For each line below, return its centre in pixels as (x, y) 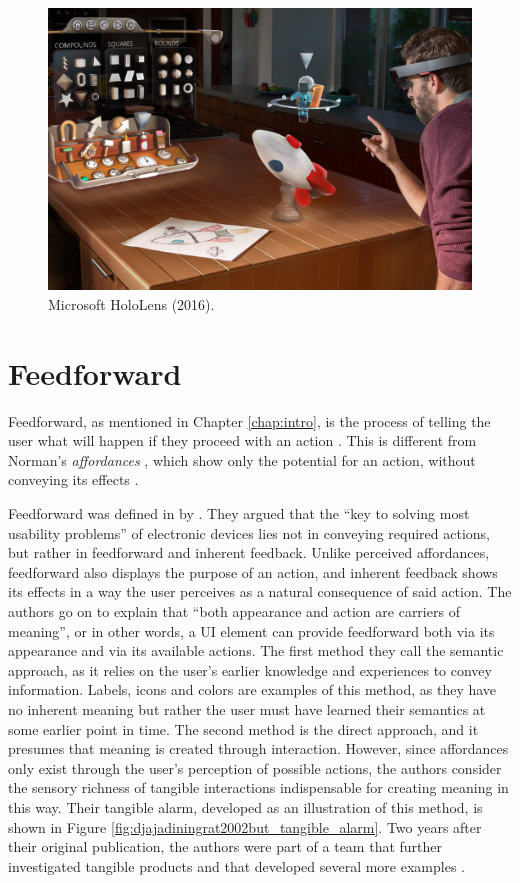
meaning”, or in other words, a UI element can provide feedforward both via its (251, 630)
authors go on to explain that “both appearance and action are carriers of (234, 611)
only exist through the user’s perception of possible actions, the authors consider (255, 767)
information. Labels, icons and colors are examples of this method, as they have (252, 689)
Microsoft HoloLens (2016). (131, 303)
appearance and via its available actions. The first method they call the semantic (256, 650)
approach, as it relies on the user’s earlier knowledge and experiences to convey (250, 669)
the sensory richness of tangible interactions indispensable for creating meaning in (258, 787)
